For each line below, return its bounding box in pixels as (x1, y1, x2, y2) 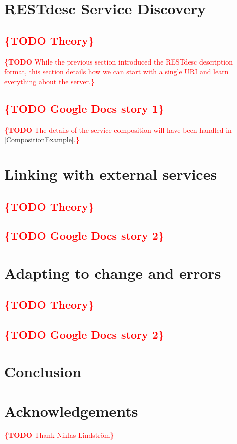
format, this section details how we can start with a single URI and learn (4, 66, 229, 77)
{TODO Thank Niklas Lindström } (4, 430, 114, 440)
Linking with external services (4, 163, 217, 184)
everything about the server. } (4, 76, 95, 86)
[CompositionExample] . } (4, 134, 80, 145)
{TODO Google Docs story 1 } (4, 100, 164, 116)
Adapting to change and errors (4, 262, 221, 283)
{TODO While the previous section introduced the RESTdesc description (4, 56, 233, 67)
